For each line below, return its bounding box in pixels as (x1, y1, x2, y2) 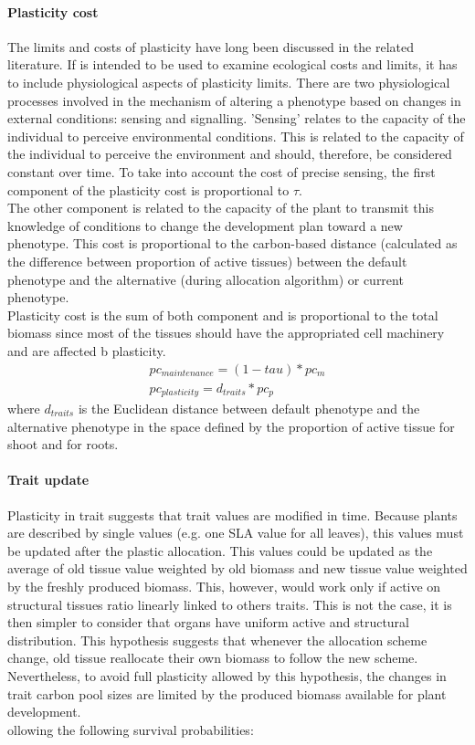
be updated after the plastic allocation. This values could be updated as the (7, 540, 433, 560)
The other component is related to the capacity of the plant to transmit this (7, 198, 434, 217)
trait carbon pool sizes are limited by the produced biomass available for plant (7, 684, 447, 703)
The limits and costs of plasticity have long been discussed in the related (7, 37, 415, 56)
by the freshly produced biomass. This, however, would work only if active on (7, 576, 441, 595)
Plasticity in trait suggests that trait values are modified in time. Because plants (7, 505, 458, 524)
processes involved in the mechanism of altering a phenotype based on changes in (7, 90, 461, 110)
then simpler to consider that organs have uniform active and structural (7, 613, 410, 632)
